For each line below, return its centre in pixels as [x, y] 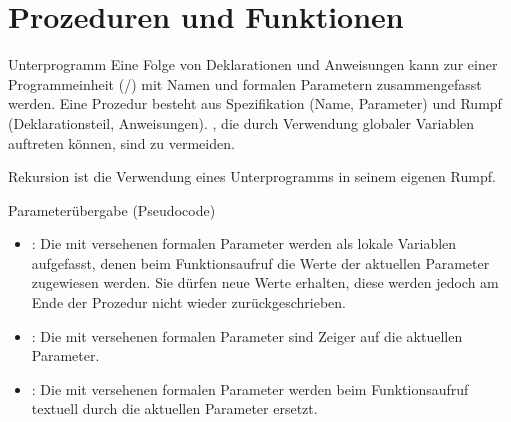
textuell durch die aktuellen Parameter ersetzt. [174, 408]
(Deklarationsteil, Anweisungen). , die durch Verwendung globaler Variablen [241, 122]
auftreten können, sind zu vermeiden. [121, 142]
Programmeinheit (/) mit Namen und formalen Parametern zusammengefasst [245, 83]
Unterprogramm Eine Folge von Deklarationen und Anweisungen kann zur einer [253, 64]
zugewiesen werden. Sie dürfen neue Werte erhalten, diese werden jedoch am [265, 282]
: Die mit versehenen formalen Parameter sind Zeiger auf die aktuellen [247, 335]
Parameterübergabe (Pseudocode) [112, 209]
